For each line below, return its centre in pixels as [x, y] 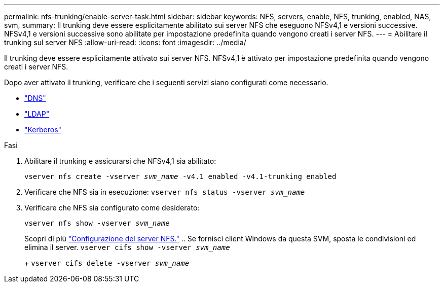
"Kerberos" [43, 130]
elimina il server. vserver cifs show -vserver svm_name [127, 247]
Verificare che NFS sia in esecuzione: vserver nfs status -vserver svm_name [165, 192]
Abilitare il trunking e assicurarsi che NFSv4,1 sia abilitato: [120, 161]
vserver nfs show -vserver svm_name [97, 223]
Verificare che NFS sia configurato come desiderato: [112, 208]
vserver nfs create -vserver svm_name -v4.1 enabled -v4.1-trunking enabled [180, 176]
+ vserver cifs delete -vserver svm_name [107, 263]
